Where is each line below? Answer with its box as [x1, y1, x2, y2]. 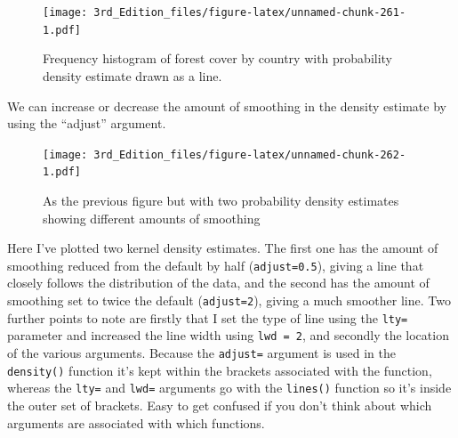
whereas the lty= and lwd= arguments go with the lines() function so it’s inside [7, 378, 452, 397]
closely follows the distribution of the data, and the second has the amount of [7, 273, 430, 292]
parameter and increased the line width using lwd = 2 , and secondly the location [7, 326, 449, 345]
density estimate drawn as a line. [43, 66, 222, 85]
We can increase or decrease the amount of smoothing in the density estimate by [7, 96, 446, 115]
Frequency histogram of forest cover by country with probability [43, 49, 393, 68]
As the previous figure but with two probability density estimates [43, 191, 399, 209]
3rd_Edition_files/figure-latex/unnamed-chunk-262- [93, 148, 406, 161]
